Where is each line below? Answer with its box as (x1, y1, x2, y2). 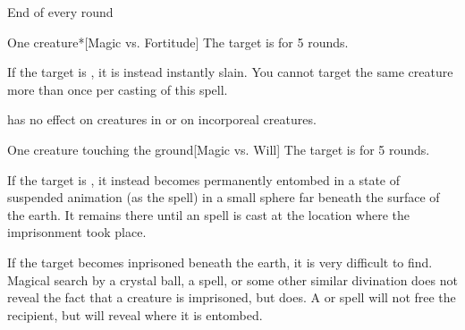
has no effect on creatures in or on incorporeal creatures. (7, 110, 317, 129)
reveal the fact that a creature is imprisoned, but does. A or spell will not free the (7, 288, 456, 307)
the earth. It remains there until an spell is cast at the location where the (7, 205, 410, 224)
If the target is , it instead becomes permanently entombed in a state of (7, 170, 401, 189)
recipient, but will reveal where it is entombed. (7, 305, 263, 324)
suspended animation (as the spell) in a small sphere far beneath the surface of (7, 188, 440, 207)
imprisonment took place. (7, 223, 147, 241)
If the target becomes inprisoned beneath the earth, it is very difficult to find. (7, 252, 433, 271)
